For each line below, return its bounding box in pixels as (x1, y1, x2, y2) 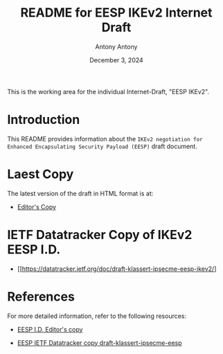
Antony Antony (95, 42, 138, 51)
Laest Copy (7, 166, 74, 182)
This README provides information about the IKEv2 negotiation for (7, 134, 203, 143)
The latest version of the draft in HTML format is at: (7, 189, 154, 197)
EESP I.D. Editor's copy (17, 325, 83, 333)
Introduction (7, 112, 80, 127)
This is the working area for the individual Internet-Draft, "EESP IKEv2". (7, 87, 210, 96)
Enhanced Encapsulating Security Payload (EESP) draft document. (7, 142, 197, 150)
